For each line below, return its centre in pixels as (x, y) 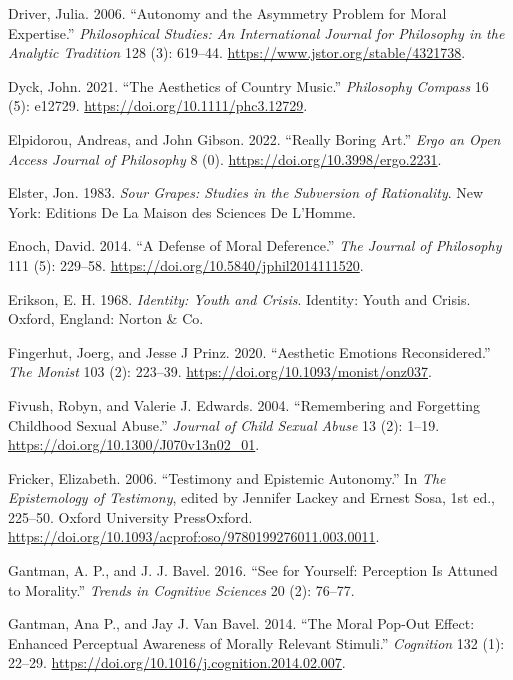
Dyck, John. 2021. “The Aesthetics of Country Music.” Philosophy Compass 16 (248, 85)
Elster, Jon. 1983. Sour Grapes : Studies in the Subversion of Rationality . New (246, 192)
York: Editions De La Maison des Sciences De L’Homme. (182, 211)
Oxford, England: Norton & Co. (106, 318)
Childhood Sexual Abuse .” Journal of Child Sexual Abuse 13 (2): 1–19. (224, 424)
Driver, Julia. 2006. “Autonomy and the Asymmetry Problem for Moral (227, 13)
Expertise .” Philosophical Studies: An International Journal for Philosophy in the (256, 32)
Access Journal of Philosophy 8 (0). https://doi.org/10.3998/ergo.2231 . (225, 158)
